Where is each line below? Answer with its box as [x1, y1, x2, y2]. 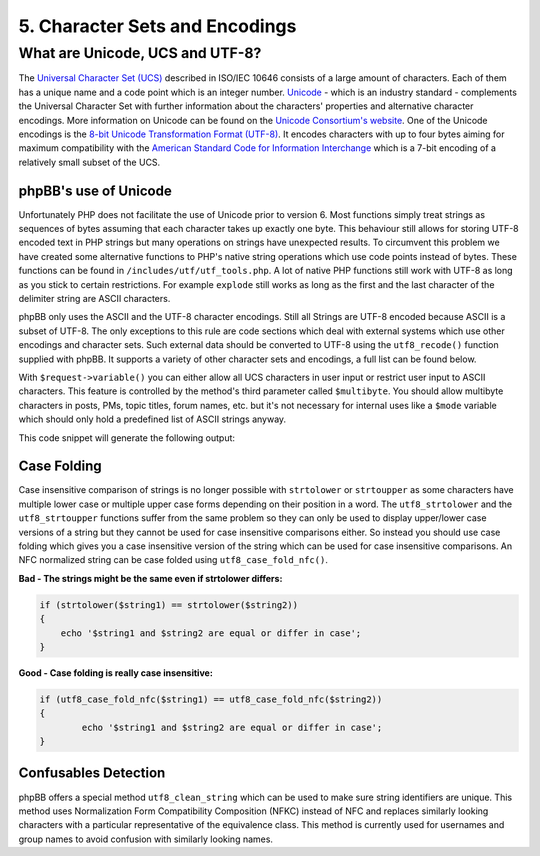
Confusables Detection [18, 765, 166, 782]
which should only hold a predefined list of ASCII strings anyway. [18, 413, 287, 425]
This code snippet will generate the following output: [18, 431, 235, 444]
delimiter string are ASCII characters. [18, 292, 171, 304]
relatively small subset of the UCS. [18, 156, 161, 168]
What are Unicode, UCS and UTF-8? [18, 44, 262, 62]
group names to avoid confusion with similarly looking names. [18, 833, 274, 845]
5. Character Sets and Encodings [18, 15, 297, 37]
